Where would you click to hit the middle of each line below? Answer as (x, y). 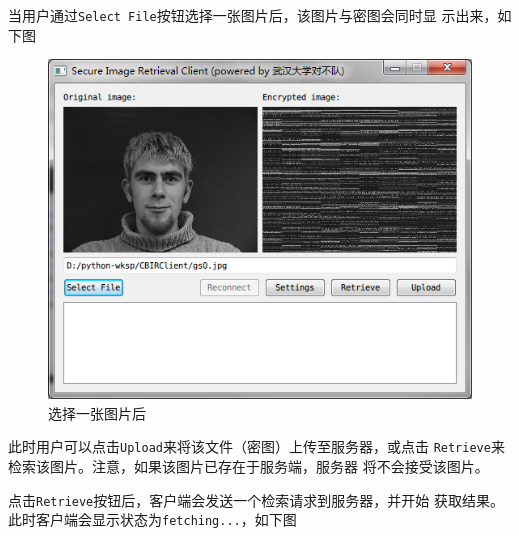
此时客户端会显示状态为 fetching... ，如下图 (152, 519)
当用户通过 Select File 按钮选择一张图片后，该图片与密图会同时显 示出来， (253, 15)
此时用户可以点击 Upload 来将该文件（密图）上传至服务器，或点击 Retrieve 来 (256, 446)
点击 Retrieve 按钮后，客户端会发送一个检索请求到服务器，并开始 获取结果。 (256, 499)
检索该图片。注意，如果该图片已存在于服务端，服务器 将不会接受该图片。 (248, 465)
